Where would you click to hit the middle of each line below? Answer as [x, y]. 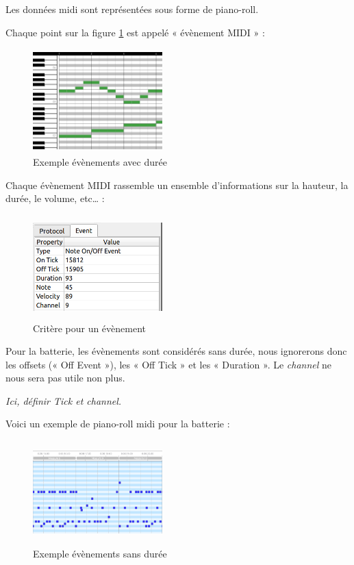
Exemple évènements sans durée [100, 553]
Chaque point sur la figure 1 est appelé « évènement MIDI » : [135, 32]
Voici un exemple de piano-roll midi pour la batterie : [118, 424]
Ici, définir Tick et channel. [64, 400]
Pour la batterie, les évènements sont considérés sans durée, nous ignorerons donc [176, 351]
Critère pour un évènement [90, 328]
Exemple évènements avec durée [100, 161]
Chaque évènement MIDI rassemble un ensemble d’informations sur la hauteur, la [177, 185]
